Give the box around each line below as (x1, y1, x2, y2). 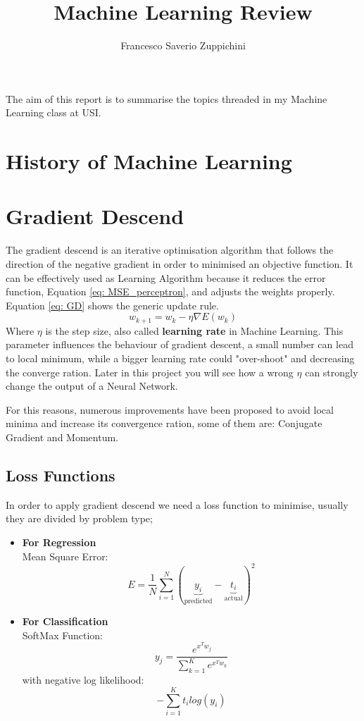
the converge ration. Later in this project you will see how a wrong (6, 364, 294, 379)
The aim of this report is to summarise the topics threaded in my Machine (6, 91, 327, 106)
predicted (184, 597, 213, 605)
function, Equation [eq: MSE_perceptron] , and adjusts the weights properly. (6, 284, 335, 299)
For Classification (22, 614, 108, 629)
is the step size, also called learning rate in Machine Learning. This (45, 323, 344, 338)
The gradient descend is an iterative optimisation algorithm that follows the (6, 242, 334, 257)
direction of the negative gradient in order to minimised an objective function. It (6, 257, 353, 271)
